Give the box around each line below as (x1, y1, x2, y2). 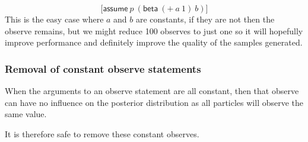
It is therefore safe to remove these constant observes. (5, 127, 199, 140)
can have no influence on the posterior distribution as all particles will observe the (5, 96, 304, 108)
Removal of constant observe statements (5, 61, 201, 76)
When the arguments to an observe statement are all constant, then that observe (5, 85, 299, 96)
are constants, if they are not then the (136, 13, 275, 25)
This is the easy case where (5, 13, 104, 25)
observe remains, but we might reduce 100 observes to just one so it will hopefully (5, 24, 303, 37)
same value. (5, 108, 47, 120)
